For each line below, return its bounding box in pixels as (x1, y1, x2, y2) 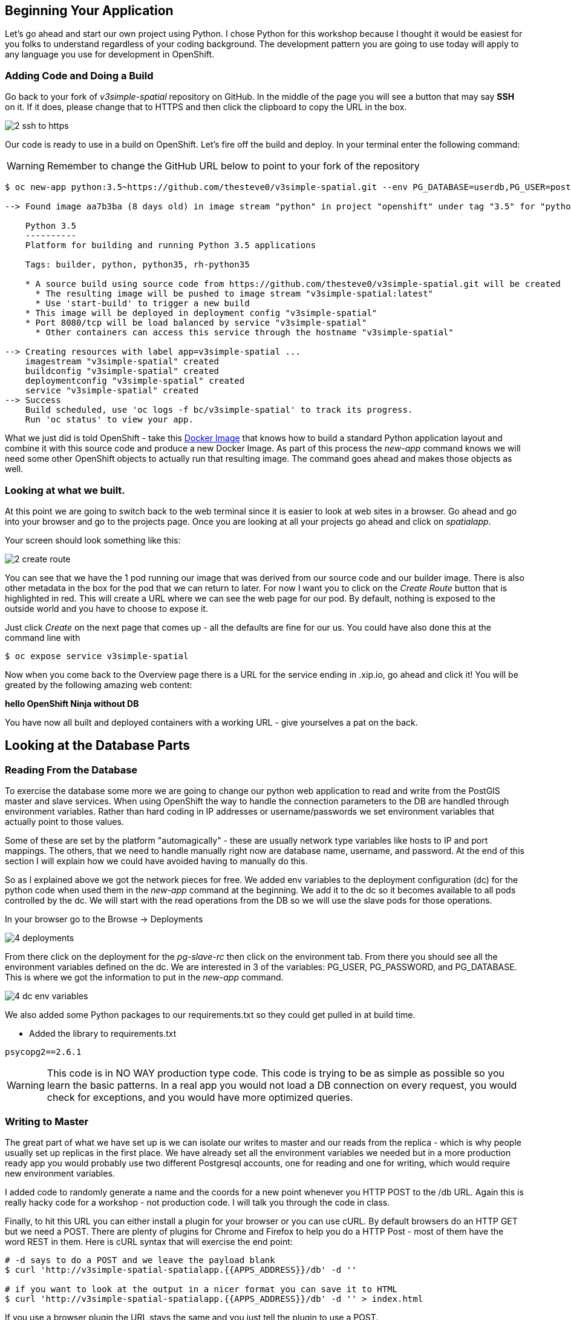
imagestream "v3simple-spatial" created (25, 356, 220, 367)
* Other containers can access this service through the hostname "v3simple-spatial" (35, 327, 454, 338)
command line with (5, 632, 80, 643)
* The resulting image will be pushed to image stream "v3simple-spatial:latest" (35, 289, 434, 299)
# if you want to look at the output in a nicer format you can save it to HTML (5, 1284, 398, 1294)
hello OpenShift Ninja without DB (5, 698, 139, 709)
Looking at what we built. (5, 484, 125, 496)
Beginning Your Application (5, 3, 174, 18)
